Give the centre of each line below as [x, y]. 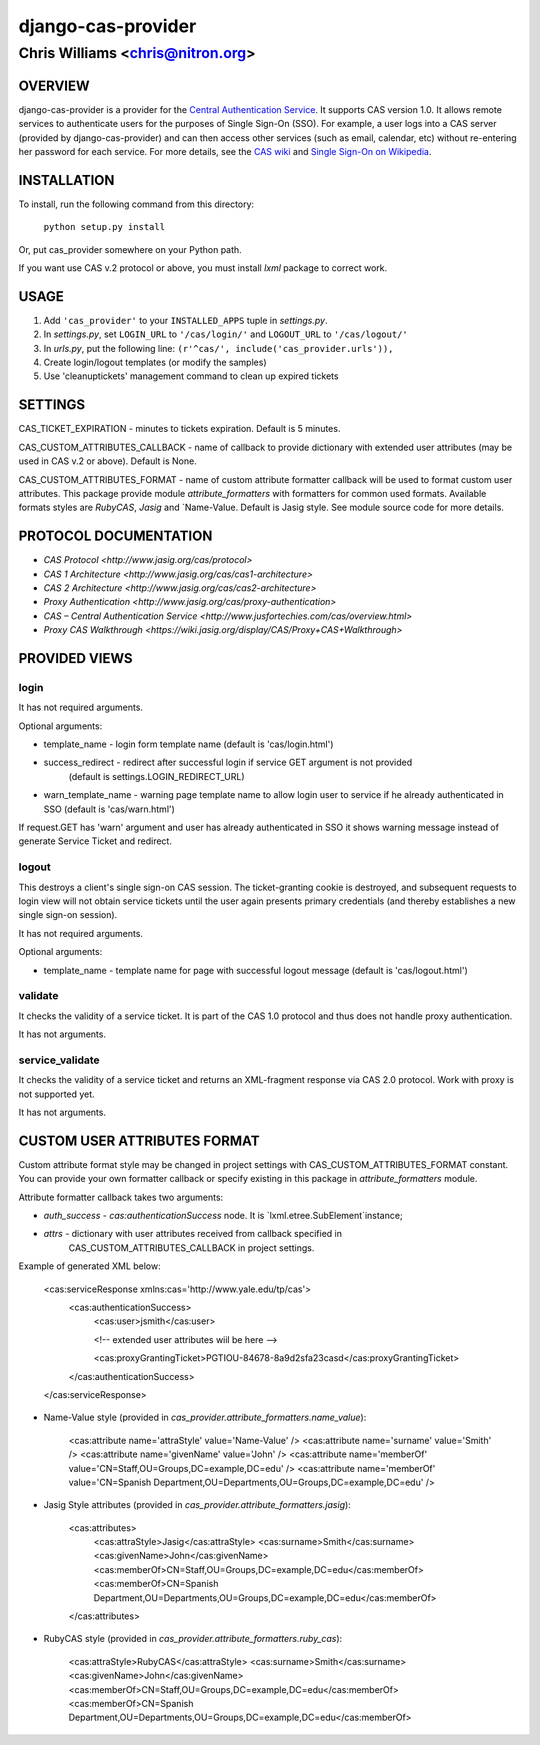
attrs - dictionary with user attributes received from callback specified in [193, 1234]
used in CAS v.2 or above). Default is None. [107, 461]
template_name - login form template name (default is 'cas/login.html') [188, 744]
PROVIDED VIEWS [76, 658]
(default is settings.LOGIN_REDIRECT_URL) [156, 776]
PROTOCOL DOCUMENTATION [115, 536]
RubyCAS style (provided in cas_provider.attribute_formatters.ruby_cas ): [193, 1639]
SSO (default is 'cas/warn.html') [109, 809]
